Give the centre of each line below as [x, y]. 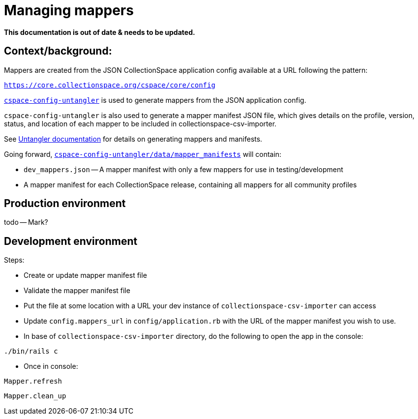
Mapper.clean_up [35, 396]
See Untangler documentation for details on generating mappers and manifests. [133, 139]
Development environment [71, 241]
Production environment [65, 204]
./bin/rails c [31, 351]
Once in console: [51, 366]
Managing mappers [69, 10]
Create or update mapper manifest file [85, 275]
